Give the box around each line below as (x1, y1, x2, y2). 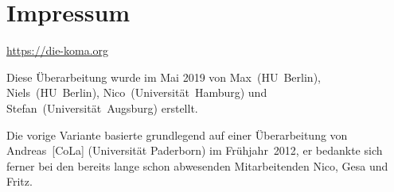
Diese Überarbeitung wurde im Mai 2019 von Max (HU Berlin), (6, 68, 321, 85)
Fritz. (6, 173, 33, 190)
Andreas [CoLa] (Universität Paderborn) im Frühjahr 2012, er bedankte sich (6, 142, 383, 159)
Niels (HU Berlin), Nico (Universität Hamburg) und (6, 84, 267, 101)
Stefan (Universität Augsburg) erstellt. (6, 99, 198, 116)
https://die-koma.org (6, 42, 109, 59)
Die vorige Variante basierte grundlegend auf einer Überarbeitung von (6, 126, 348, 143)
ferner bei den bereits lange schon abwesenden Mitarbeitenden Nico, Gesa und (6, 157, 388, 174)
